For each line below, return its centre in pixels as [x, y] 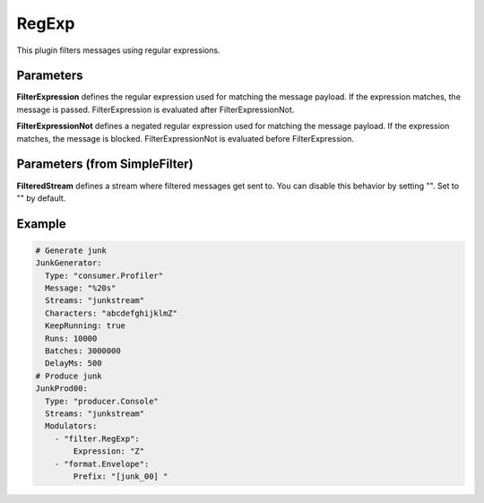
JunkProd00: [62, 389]
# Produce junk [69, 376]
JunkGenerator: [69, 263]
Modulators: [71, 426]
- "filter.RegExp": [97, 438]
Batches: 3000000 [83, 351]
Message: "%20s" [81, 288]
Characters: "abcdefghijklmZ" [112, 313]
